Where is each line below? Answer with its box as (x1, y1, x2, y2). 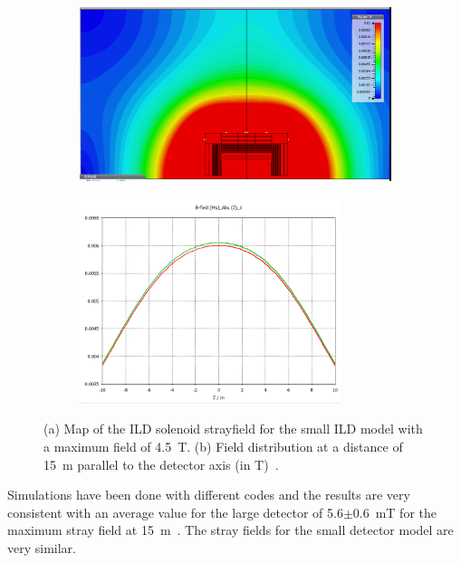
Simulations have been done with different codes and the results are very (7, 485, 410, 504)
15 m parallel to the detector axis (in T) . (43, 454, 279, 473)
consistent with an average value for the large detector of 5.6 (7, 502, 343, 521)
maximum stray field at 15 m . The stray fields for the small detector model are (7, 520, 454, 539)
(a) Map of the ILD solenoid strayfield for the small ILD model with (43, 419, 423, 438)
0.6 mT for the (352, 502, 437, 521)
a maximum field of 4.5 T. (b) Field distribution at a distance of (43, 437, 403, 456)
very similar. (7, 539, 76, 557)
